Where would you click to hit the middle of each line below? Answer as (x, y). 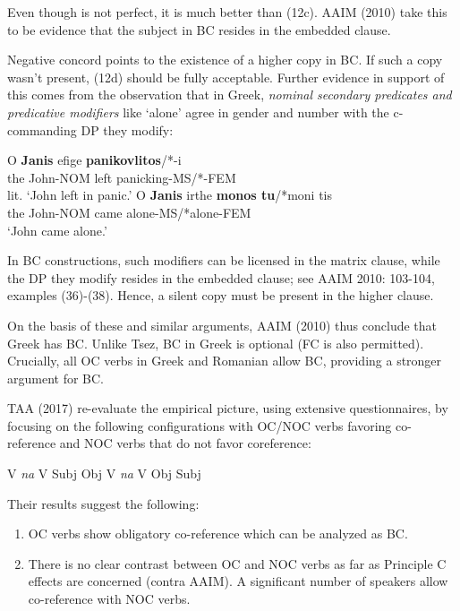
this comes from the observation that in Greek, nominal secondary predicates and (230, 95)
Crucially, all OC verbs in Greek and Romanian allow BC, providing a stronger (225, 361)
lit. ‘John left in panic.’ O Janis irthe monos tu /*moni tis (170, 195)
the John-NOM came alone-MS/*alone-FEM (129, 212)
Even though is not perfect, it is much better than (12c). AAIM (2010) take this (227, 12)
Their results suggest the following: (103, 503)
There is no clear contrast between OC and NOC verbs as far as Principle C (237, 563)
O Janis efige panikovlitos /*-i (94, 160)
